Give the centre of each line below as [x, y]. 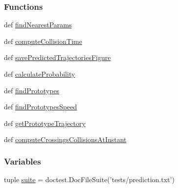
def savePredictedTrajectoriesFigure [57, 57]
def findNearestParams [38, 25]
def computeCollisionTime [43, 41]
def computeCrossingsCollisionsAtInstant [65, 139]
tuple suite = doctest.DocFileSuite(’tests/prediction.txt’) [89, 179]
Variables [22, 161]
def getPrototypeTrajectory [45, 123]
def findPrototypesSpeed [41, 107]
